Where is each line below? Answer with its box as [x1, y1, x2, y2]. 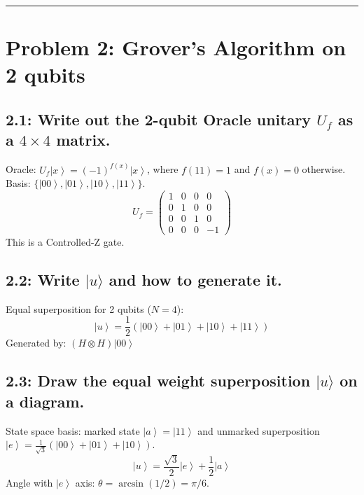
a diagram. [6, 390, 85, 412]
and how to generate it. [108, 268, 282, 290]
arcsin [118, 478, 144, 489]
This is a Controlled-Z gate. [6, 234, 125, 249]
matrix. [56, 129, 111, 151]
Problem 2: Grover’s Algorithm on [6, 33, 346, 62]
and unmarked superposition [197, 423, 320, 438]
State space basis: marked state [6, 423, 140, 438]
